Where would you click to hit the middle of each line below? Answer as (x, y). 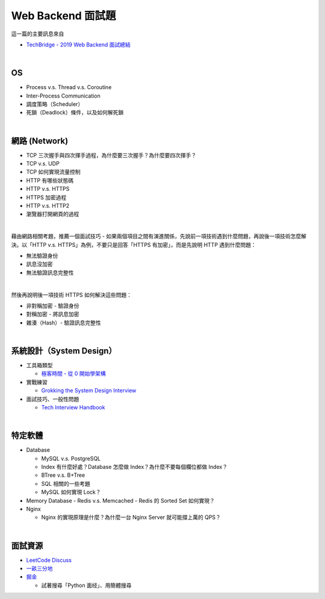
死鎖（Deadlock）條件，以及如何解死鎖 (75, 113)
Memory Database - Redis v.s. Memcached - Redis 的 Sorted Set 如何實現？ (120, 500)
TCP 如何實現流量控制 (53, 172)
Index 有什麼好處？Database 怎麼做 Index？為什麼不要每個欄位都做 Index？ (135, 467)
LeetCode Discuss (49, 560)
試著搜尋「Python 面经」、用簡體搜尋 (86, 585)
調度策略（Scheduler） (55, 104)
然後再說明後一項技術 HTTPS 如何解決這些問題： (72, 294)
